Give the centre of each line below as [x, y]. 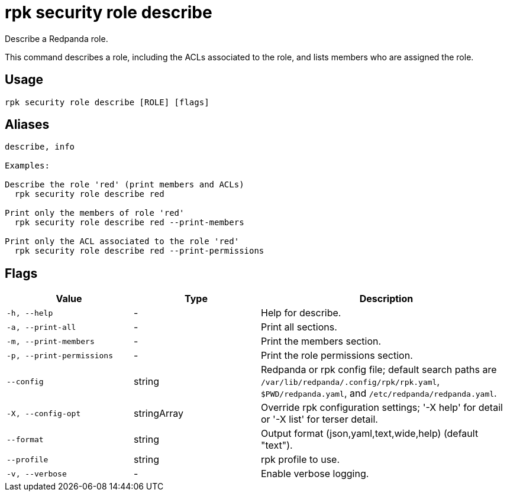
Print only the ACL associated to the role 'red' [122, 241]
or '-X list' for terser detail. [319, 419]
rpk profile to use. [301, 460]
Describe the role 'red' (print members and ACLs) [125, 185]
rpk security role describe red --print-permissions [139, 251]
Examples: [27, 166]
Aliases [27, 125]
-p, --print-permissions [60, 355]
